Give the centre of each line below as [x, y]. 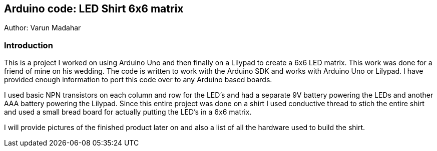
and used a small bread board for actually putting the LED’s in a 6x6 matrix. [128, 112]
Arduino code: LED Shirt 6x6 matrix [94, 9]
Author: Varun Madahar [43, 28]
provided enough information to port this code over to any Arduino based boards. [138, 80]
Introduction [29, 45]
